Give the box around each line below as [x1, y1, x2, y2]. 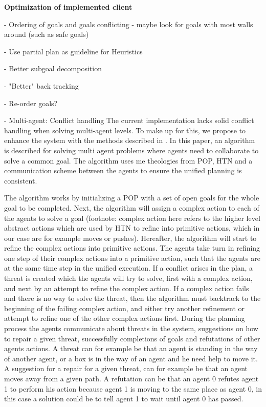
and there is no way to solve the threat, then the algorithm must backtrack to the [4, 293, 261, 303]
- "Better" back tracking [4, 80, 79, 91]
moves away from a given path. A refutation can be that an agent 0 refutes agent [4, 373, 259, 383]
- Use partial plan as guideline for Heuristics [4, 46, 143, 56]
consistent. [4, 175, 37, 186]
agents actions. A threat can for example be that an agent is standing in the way [4, 343, 258, 354]
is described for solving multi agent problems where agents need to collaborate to [4, 145, 259, 155]
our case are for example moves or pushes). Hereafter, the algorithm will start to [4, 232, 257, 243]
